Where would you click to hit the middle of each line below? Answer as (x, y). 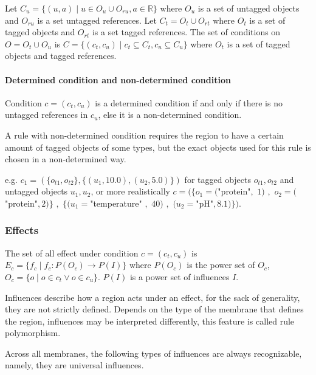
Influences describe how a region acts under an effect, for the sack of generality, (153, 297)
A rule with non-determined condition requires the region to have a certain (144, 135)
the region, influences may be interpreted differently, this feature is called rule (150, 321)
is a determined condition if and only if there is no (189, 102)
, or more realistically (130, 191)
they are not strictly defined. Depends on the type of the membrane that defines (154, 309)
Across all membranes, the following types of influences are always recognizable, (153, 353)
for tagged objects (218, 179)
